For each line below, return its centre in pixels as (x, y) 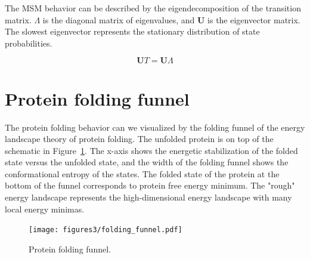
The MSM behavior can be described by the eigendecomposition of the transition (153, 8)
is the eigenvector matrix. (254, 19)
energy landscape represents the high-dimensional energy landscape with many (148, 197)
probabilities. (29, 43)
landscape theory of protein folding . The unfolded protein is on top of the (139, 139)
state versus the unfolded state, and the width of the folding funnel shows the (147, 162)
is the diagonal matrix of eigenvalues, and (119, 19)
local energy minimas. (45, 209)
